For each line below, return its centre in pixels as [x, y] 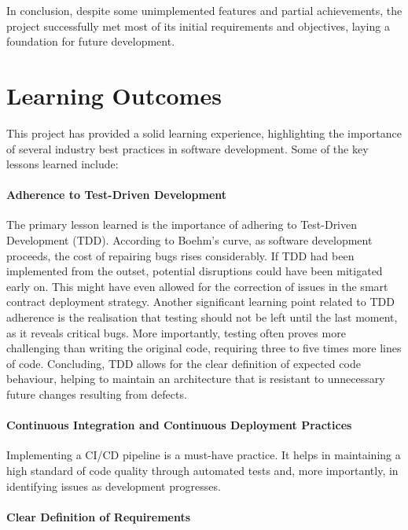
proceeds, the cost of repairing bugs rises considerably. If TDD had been [180, 255]
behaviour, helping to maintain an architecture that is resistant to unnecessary [196, 379]
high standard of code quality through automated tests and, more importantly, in [202, 470]
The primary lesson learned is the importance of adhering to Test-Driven [182, 225]
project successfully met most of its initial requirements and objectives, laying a [198, 26]
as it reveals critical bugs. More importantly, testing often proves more [176, 332]
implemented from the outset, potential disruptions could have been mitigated [195, 271]
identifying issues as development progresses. [114, 486]
